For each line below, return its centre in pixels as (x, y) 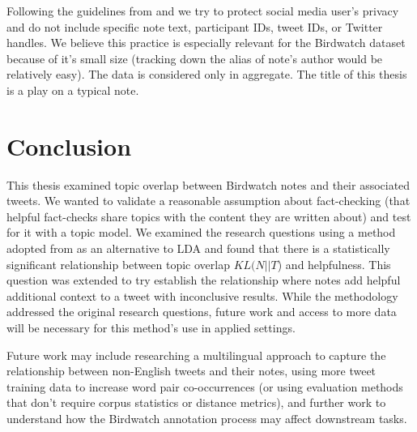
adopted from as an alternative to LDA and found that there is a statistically (198, 248)
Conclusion (69, 145)
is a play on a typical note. (73, 90)
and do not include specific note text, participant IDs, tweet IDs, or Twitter (195, 26)
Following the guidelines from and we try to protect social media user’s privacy (203, 11)
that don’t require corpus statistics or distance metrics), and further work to (196, 402)
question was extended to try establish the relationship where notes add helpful (204, 280)
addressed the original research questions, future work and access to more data (202, 312)
